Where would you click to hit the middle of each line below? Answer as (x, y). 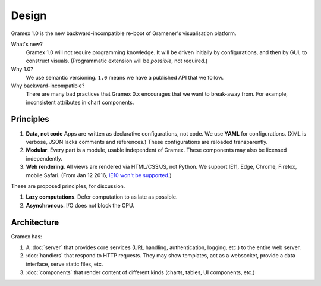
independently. (44, 158)
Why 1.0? (22, 69)
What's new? (27, 44)
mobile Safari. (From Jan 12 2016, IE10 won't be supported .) (99, 175)
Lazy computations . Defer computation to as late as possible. (102, 197)
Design (29, 15)
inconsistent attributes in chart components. (80, 102)
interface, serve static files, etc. (64, 264)
